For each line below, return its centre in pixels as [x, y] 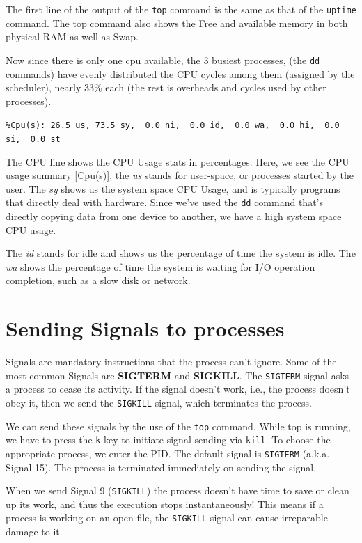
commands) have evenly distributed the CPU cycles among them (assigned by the [180, 73]
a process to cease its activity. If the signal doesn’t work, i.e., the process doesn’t [178, 389]
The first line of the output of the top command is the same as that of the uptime [181, 9]
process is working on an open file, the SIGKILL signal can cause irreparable [167, 518]
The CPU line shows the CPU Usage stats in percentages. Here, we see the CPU [178, 161]
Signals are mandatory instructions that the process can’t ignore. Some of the [171, 362]
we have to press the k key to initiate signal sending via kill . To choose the [168, 440]
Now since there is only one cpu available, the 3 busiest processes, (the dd [163, 60]
